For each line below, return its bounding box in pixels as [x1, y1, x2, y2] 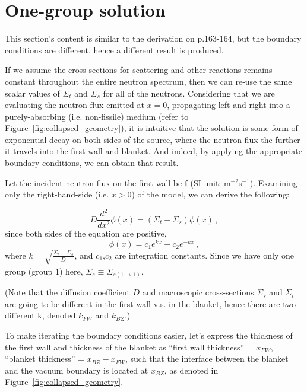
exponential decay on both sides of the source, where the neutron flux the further [5, 133, 300, 145]
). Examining [249, 176, 297, 189]
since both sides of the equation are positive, [5, 227, 167, 240]
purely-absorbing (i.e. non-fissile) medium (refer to [5, 110, 189, 122]
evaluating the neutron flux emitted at [5, 98, 144, 111]
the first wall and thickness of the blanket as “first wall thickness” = [5, 340, 254, 353]
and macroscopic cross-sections [142, 286, 254, 298]
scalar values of [5, 87, 60, 99]
